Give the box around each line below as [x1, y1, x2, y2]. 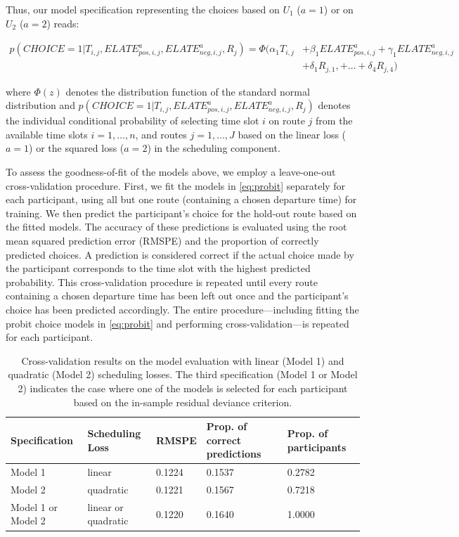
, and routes [135, 127, 187, 141]
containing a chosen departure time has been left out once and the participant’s [6, 288, 349, 303]
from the [316, 113, 353, 128]
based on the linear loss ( [238, 127, 347, 141]
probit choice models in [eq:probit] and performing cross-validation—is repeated [6, 316, 349, 330]
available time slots [6, 127, 88, 141]
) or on [323, 2, 354, 16]
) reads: [46, 15, 79, 30]
